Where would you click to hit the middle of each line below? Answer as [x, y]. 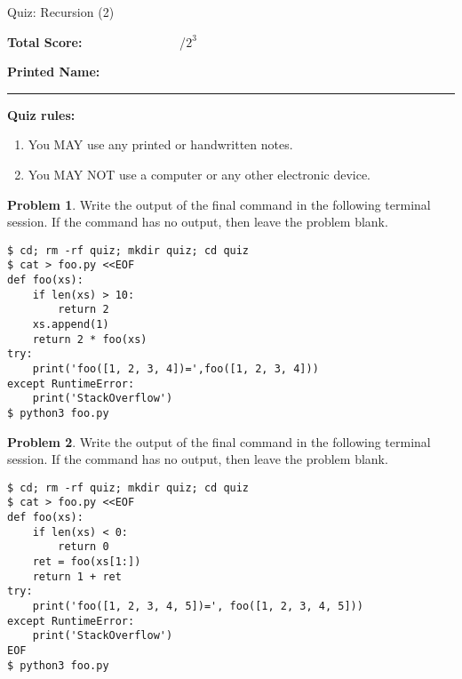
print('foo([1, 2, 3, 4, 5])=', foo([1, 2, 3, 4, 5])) [198, 607]
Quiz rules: [41, 114]
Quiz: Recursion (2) [61, 12]
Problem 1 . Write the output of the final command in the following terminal [219, 204]
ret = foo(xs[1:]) [87, 562]
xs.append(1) [71, 325]
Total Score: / [97, 41]
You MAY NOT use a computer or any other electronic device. [199, 174]
